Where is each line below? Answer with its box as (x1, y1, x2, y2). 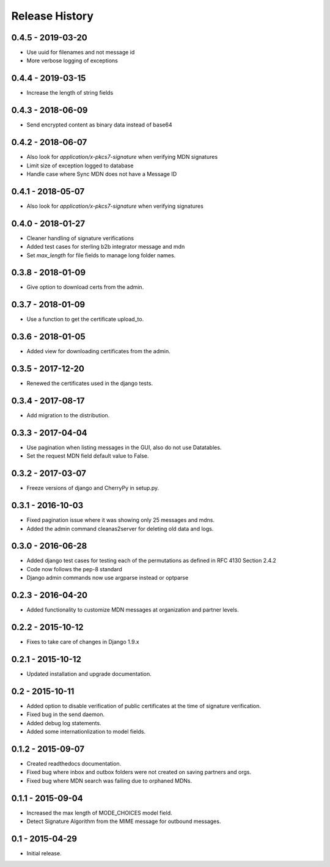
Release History (11, 9, 94, 23)
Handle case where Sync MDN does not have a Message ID (26, 170, 177, 177)
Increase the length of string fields (26, 89, 114, 97)
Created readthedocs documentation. (26, 759, 122, 767)
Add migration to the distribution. (26, 412, 110, 419)
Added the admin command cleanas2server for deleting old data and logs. (26, 525, 214, 532)
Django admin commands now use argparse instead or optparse (26, 574, 189, 582)
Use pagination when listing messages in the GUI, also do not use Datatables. (26, 444, 222, 451)
